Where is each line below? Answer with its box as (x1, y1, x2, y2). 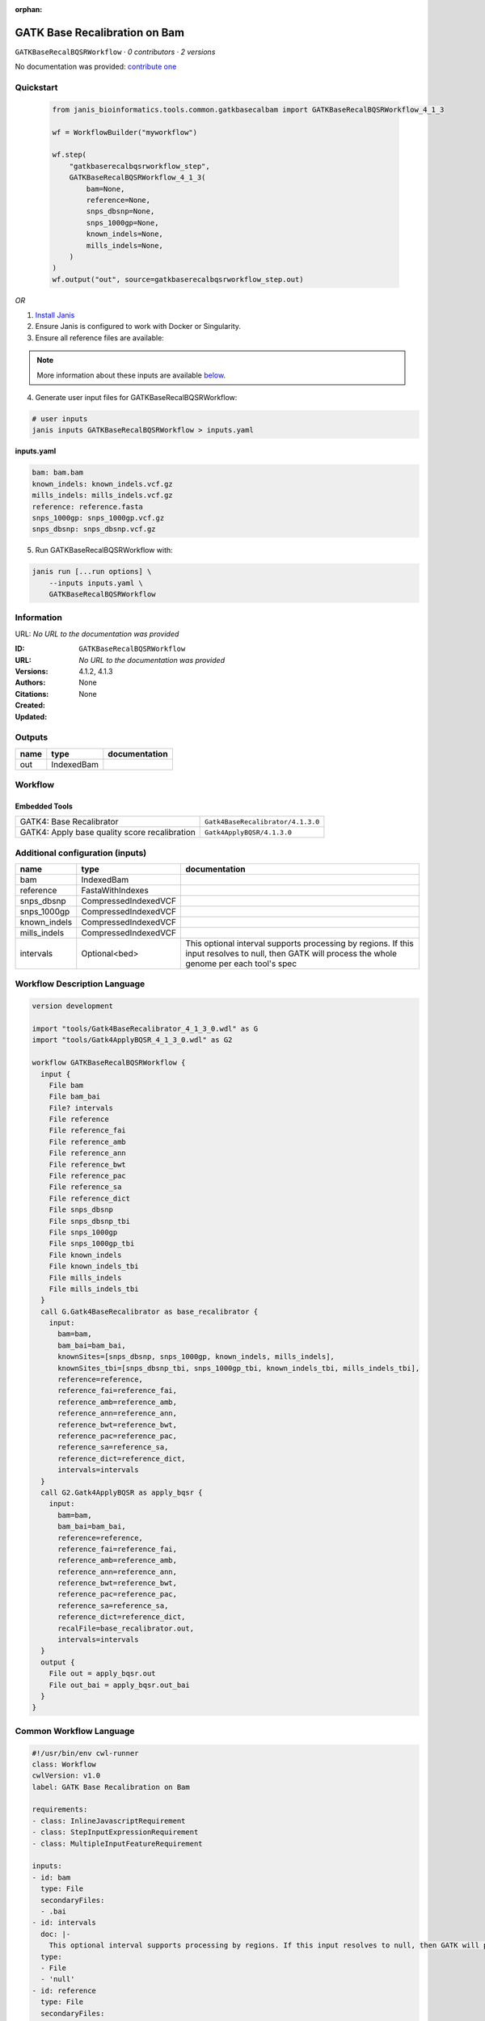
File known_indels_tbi (48, 1262, 139, 1271)
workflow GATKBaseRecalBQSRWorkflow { (32, 1058, 186, 1067)
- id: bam (32, 1872, 71, 1882)
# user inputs (32, 415, 88, 424)
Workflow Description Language (15, 978, 145, 989)
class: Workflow (32, 1759, 97, 1769)
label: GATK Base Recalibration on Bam (32, 1783, 190, 1791)
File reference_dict (48, 1193, 131, 1203)
